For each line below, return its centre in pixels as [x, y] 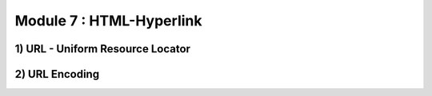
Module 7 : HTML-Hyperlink [108, 21]
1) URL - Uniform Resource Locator [103, 49]
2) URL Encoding [57, 74]
